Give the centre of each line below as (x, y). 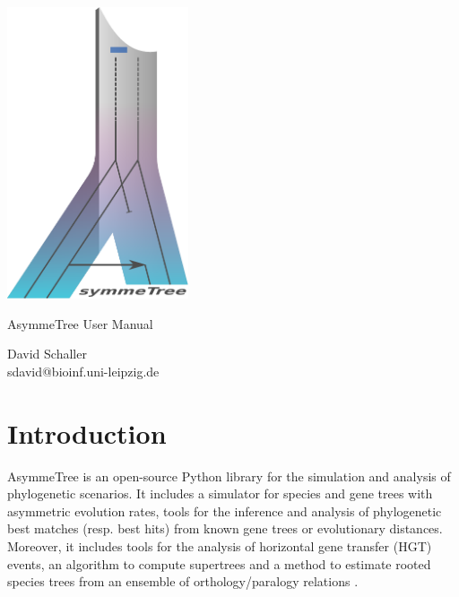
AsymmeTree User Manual (80, 323)
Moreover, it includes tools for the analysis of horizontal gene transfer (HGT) (220, 545)
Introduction (87, 433)
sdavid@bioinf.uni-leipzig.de (83, 371)
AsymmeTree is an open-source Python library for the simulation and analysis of (229, 476)
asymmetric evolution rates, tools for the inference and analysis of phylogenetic (225, 510)
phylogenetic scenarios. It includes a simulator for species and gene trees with (220, 493)
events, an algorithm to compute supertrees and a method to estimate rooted (219, 563)
